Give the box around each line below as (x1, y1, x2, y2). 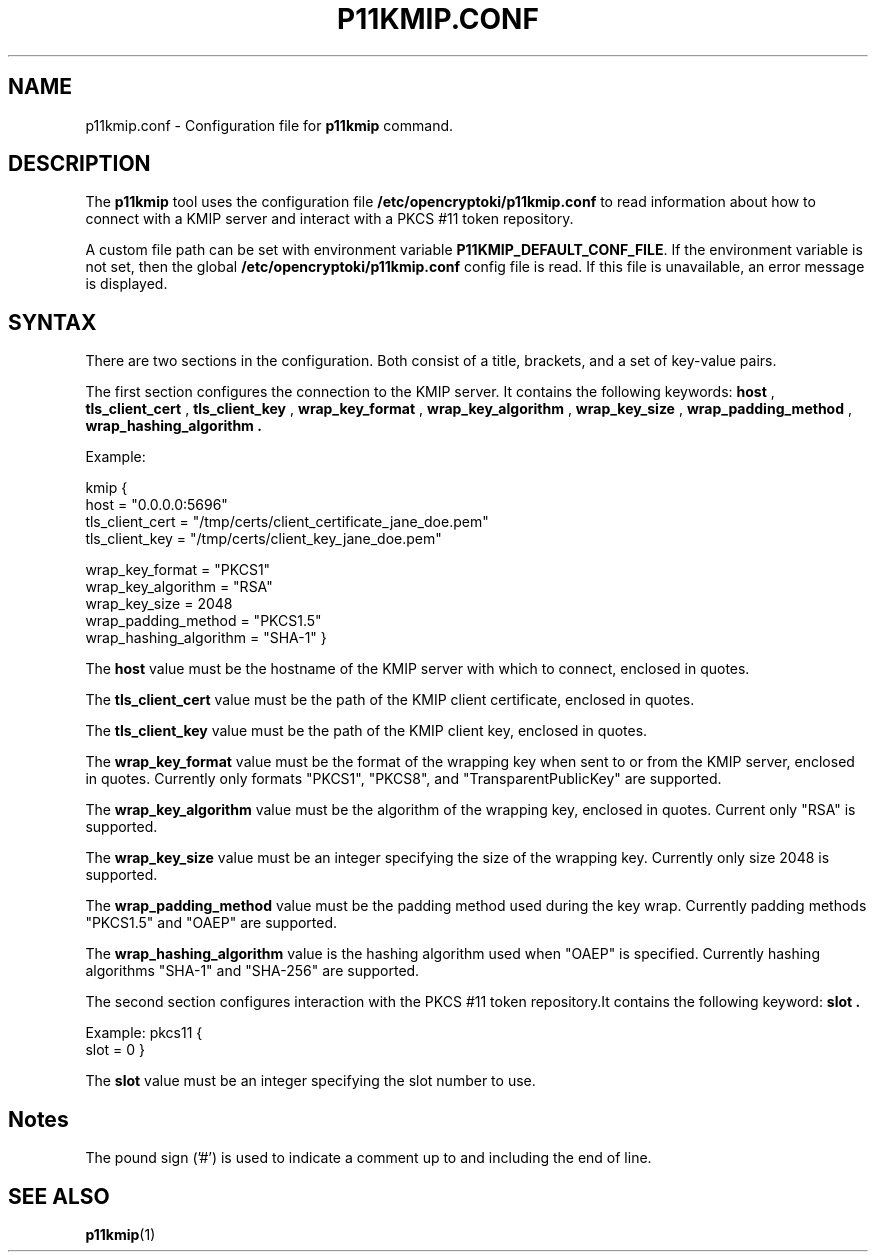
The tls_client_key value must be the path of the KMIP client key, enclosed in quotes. (85, 722, 648, 740)
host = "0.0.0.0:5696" (85, 496, 228, 514)
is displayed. (85, 275, 168, 293)
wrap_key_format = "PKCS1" (85, 561, 271, 579)
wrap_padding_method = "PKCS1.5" (85, 612, 322, 630)
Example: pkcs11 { (85, 1024, 203, 1042)
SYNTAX (8, 309, 97, 335)
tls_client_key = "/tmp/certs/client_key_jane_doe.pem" (85, 530, 442, 548)
